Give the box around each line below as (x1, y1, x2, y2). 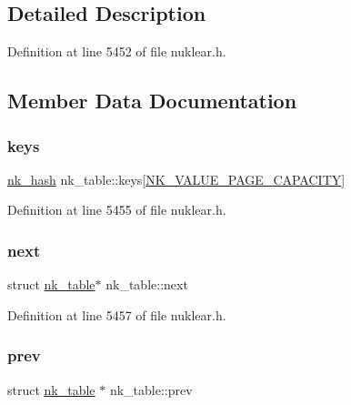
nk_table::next (105, 275, 188, 294)
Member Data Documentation (7, 86, 297, 115)
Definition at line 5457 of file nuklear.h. (7, 305, 226, 324)
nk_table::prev (109, 380, 193, 399)
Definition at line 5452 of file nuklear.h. (7, 42, 226, 61)
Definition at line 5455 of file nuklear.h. (7, 200, 226, 219)
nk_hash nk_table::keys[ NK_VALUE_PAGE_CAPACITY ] (7, 169, 346, 188)
